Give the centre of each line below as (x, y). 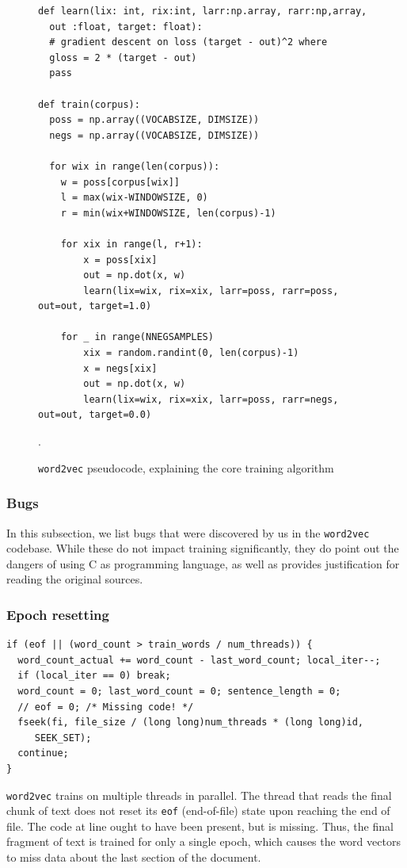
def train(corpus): (89, 104)
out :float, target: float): (126, 27)
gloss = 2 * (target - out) (123, 57)
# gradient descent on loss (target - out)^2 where (188, 42)
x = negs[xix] (120, 368)
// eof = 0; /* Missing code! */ (106, 707)
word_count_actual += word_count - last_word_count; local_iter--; (199, 660)
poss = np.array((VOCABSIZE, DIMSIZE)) (154, 120)
